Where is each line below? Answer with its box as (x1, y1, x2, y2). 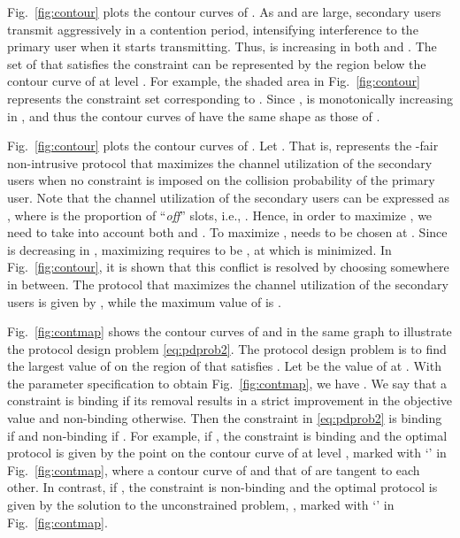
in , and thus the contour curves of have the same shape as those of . (7, 106, 380, 125)
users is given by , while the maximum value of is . (7, 292, 281, 311)
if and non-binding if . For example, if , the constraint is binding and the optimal (7, 426, 448, 444)
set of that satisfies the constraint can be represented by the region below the (7, 54, 426, 73)
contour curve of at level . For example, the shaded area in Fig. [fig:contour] (7, 72, 420, 90)
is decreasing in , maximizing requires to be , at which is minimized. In (7, 240, 392, 258)
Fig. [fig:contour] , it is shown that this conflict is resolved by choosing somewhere (7, 257, 449, 276)
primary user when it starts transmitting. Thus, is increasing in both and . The (7, 37, 437, 56)
